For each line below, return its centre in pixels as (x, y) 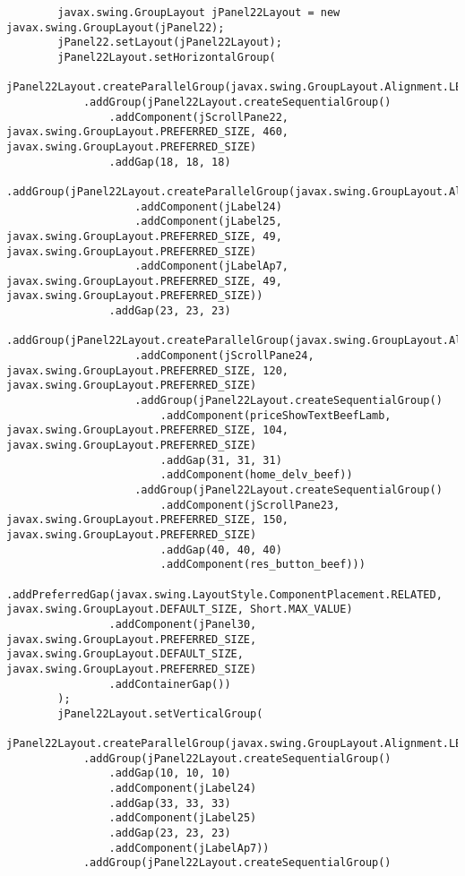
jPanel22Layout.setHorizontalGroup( (167, 57)
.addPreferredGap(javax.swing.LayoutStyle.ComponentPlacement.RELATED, (224, 594)
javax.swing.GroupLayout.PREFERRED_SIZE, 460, (147, 132)
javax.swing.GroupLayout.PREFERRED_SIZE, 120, (147, 370)
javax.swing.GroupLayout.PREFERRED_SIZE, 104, (147, 430)
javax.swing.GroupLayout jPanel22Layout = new (199, 13)
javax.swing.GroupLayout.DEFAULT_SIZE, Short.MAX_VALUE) (180, 610)
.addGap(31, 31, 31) (221, 460)
